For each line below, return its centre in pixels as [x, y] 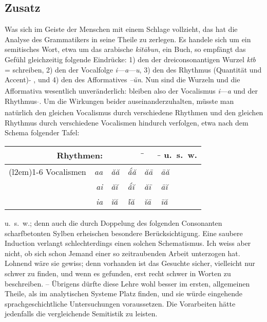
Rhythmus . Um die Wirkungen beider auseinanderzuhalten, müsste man [119, 101]
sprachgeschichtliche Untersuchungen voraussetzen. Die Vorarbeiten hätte [120, 303]
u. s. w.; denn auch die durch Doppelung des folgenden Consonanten [113, 222]
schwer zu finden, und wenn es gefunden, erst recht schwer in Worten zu [118, 273]
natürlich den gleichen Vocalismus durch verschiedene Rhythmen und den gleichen [134, 112]
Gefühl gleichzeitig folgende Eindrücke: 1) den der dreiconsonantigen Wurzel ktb [130, 59]
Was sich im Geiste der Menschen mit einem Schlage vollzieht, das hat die [121, 29]
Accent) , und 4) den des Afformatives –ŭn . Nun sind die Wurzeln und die [122, 79]
